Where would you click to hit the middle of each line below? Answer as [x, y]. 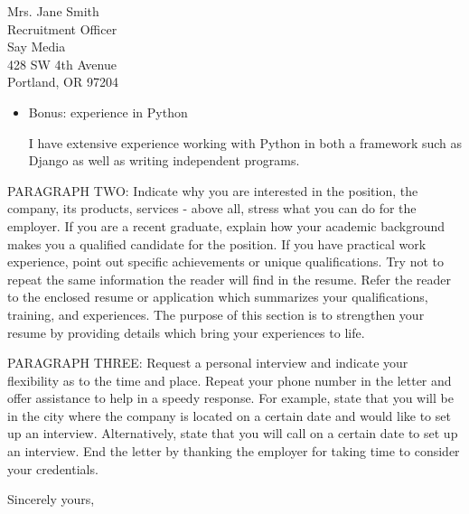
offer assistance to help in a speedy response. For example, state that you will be [230, 398]
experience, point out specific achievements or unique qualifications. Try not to [225, 262]
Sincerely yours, [51, 499]
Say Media [37, 47]
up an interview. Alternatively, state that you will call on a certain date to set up [233, 433]
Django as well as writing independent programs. [164, 160]
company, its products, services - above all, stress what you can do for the [212, 208]
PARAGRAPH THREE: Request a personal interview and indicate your [208, 363]
